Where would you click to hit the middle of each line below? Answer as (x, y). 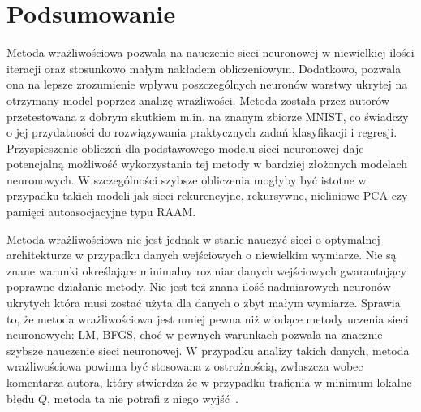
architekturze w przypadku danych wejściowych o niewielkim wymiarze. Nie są (202, 255)
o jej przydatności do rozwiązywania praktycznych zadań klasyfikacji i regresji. (202, 132)
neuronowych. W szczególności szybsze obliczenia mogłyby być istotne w (187, 179)
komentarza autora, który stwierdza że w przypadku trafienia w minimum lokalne (209, 382)
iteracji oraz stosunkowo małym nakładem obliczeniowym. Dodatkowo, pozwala (204, 68)
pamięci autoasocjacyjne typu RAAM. (101, 212)
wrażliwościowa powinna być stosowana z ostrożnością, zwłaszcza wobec (185, 366)
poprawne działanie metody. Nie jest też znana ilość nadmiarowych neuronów (199, 286)
